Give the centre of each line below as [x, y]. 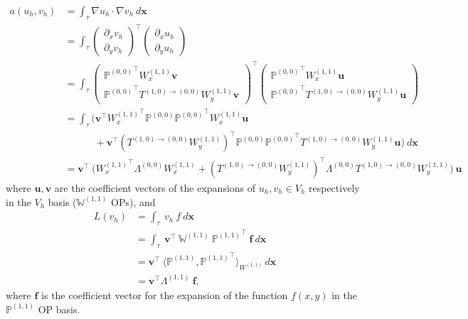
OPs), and [133, 201]
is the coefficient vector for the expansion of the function [165, 294]
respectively [334, 187]
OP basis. [59, 309]
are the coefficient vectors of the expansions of [155, 187]
